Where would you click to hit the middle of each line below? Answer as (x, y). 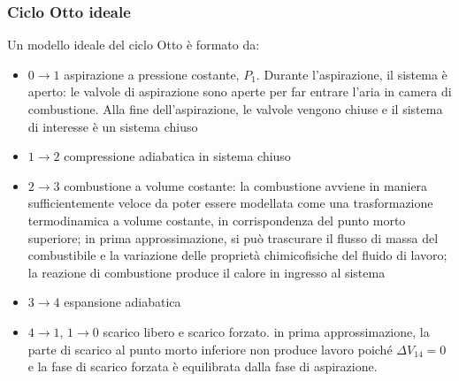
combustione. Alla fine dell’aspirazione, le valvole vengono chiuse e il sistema (235, 109)
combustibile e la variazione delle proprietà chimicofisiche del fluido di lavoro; (237, 255)
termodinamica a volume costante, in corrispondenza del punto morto (217, 220)
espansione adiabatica (122, 302)
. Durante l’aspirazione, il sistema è (352, 74)
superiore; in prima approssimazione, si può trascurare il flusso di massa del (233, 237)
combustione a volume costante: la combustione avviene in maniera (246, 185)
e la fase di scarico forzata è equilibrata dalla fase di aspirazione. (203, 366)
